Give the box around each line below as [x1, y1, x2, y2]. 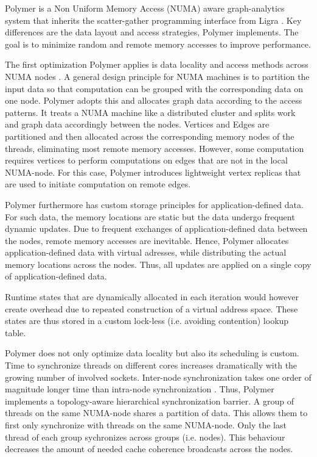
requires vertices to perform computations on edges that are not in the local [5, 154, 288, 167]
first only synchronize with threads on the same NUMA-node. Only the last [5, 419, 287, 431]
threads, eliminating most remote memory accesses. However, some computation [5, 142, 304, 154]
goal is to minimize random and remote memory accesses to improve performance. [5, 37, 311, 50]
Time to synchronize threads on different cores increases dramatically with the [5, 359, 298, 372]
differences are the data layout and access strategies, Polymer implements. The [5, 26, 299, 38]
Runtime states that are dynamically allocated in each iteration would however [5, 290, 299, 303]
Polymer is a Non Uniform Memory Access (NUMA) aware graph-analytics [5, 2, 285, 14]
